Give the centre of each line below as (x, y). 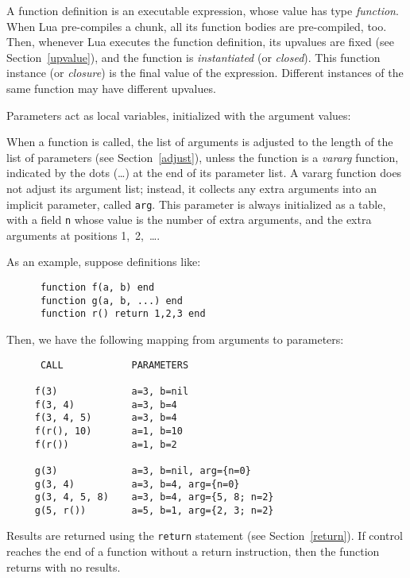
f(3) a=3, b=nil (112, 391)
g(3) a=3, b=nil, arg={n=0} (143, 470)
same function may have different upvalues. (111, 88)
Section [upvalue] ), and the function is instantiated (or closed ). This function (193, 57)
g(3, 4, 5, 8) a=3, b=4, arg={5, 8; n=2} (154, 497)
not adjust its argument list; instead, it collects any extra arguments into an (192, 188)
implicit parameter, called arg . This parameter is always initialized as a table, (196, 204)
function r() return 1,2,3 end (123, 314)
